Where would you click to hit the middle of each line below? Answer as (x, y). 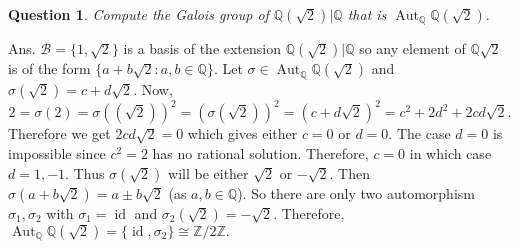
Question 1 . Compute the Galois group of (138, 14)
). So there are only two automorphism (356, 192)
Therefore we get (59, 133)
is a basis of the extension (202, 48)
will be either (208, 172)
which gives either (242, 133)
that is (367, 14)
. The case (419, 133)
